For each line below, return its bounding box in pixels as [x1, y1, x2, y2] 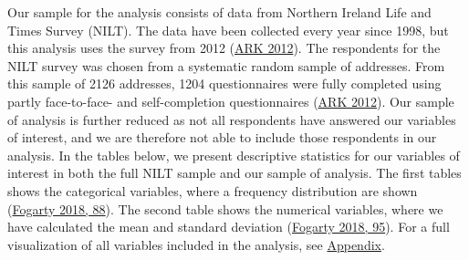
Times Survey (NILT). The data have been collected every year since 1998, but [7, 20, 449, 39]
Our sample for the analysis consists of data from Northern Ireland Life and [7, 3, 432, 21]
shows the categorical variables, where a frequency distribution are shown [7, 181, 418, 200]
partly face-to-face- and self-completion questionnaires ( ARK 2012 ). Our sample [7, 91, 454, 110]
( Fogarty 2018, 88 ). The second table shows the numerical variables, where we [7, 199, 443, 218]
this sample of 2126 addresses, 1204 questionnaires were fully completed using [7, 74, 442, 93]
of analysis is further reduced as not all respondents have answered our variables [7, 109, 456, 129]
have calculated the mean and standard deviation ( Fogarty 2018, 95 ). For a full [7, 217, 450, 236]
